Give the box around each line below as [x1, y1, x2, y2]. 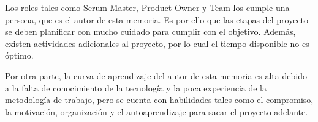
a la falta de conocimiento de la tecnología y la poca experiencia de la [5, 81, 267, 94]
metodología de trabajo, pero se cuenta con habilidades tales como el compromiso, [5, 93, 314, 106]
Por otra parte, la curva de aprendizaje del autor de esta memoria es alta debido [5, 69, 307, 82]
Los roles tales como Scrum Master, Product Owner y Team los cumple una [5, 1, 290, 13]
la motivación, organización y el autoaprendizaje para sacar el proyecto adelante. [5, 105, 308, 118]
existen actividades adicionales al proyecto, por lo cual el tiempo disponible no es [5, 37, 309, 49]
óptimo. [5, 49, 34, 62]
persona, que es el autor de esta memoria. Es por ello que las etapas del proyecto [5, 13, 309, 26]
